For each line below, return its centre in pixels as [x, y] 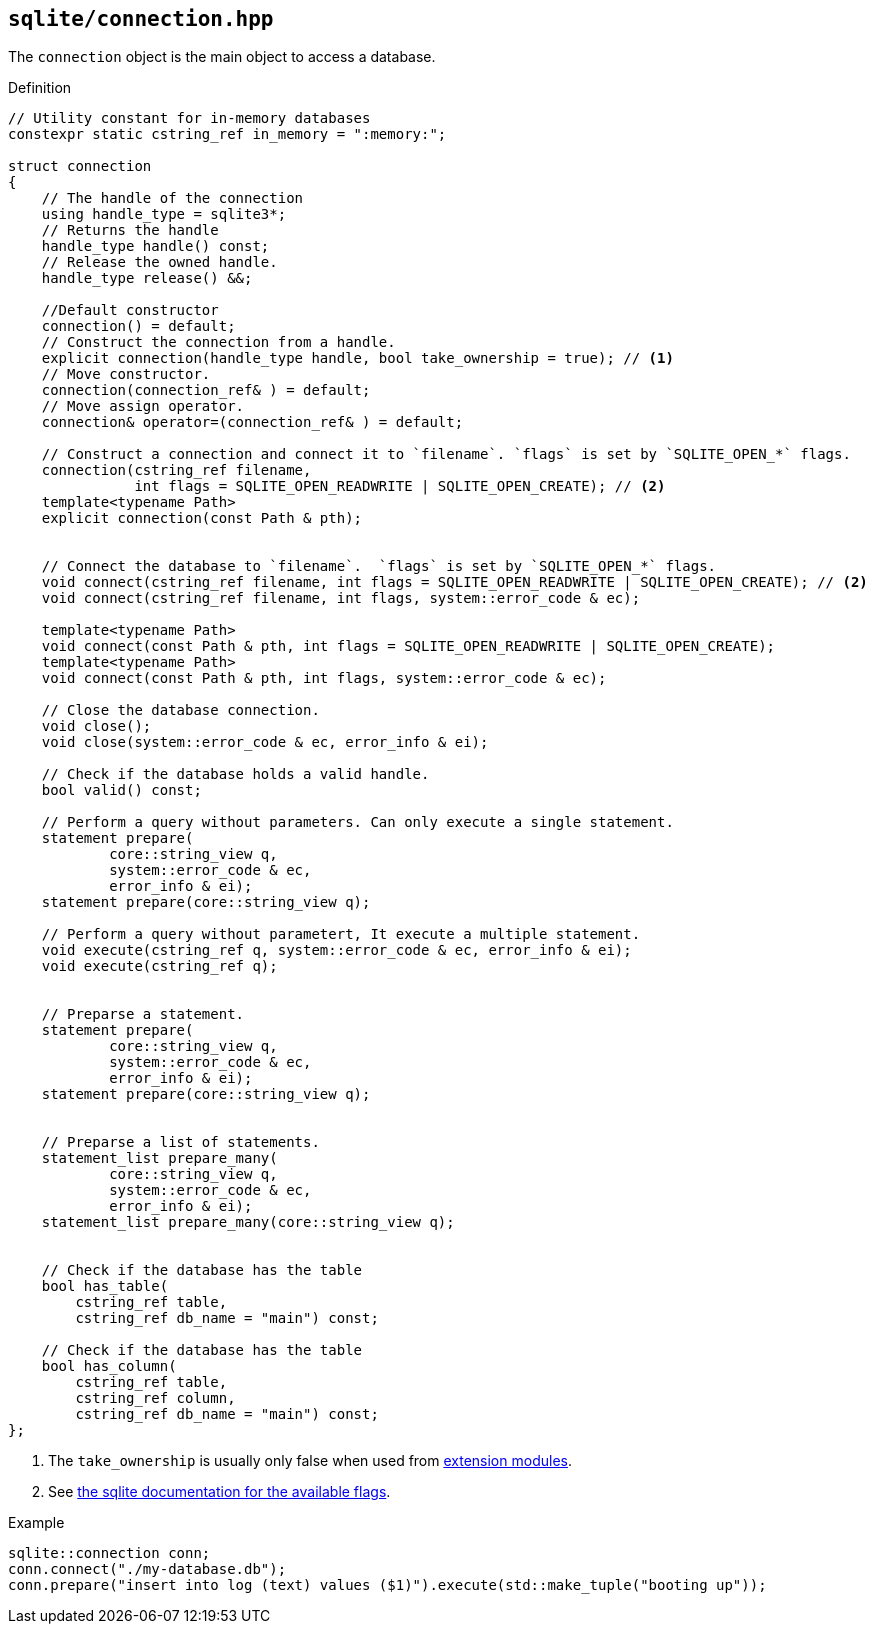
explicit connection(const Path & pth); [202, 518]
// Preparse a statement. [143, 1014]
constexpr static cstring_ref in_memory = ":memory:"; [227, 134]
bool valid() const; [121, 790]
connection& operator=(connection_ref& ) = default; [252, 422]
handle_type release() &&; [147, 278]
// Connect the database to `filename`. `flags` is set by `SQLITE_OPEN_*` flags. [379, 566]
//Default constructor [130, 310]
